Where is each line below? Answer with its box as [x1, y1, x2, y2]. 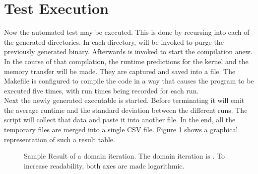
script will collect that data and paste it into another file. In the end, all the [4, 114, 236, 125]
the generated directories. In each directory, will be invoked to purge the [4, 36, 224, 47]
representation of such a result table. [4, 134, 115, 144]
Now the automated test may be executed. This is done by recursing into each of [4, 27, 250, 37]
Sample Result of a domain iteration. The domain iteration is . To [24, 151, 225, 161]
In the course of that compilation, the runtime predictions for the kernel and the [4, 56, 249, 66]
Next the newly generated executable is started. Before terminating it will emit [4, 95, 245, 105]
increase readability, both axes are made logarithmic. [24, 160, 185, 171]
